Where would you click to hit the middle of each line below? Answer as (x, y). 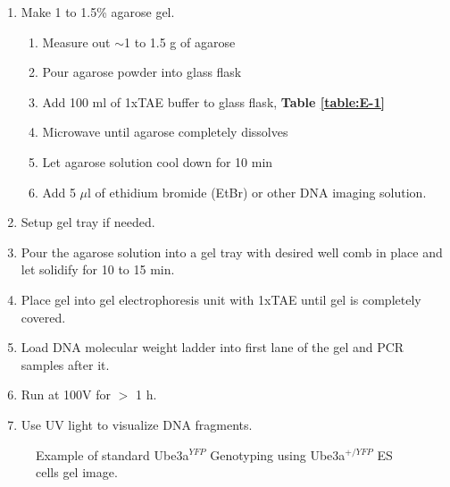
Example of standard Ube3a (112, 454)
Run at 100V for (66, 395)
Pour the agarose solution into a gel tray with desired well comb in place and (232, 252)
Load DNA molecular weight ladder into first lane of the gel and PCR (212, 347)
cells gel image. (77, 472)
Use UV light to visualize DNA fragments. (137, 424)
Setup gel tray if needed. (88, 222)
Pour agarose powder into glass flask (142, 72)
